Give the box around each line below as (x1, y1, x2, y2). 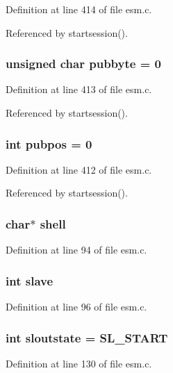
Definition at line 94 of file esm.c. (6, 242, 147, 257)
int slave (6, 272, 53, 289)
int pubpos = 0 (6, 135, 92, 152)
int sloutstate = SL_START (6, 329, 168, 346)
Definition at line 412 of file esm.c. (6, 162, 152, 176)
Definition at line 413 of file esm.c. (6, 82, 152, 97)
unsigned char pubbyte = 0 (6, 55, 161, 72)
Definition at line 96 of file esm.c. (6, 299, 147, 314)
